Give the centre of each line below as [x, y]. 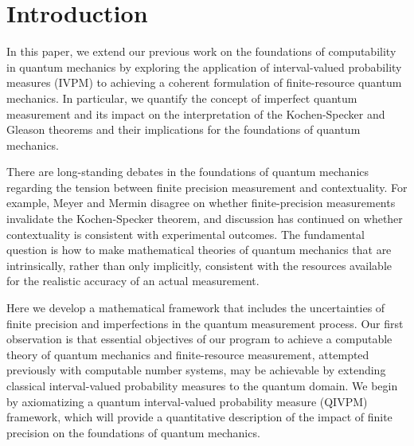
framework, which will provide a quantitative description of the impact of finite [199, 417]
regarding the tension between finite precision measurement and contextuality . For [207, 187]
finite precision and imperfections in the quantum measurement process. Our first [205, 323]
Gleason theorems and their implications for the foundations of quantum [184, 129]
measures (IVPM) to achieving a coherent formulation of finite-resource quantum [204, 82]
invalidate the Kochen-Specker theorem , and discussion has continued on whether [205, 219]
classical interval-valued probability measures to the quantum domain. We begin [202, 385]
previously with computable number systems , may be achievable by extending [196, 370]
